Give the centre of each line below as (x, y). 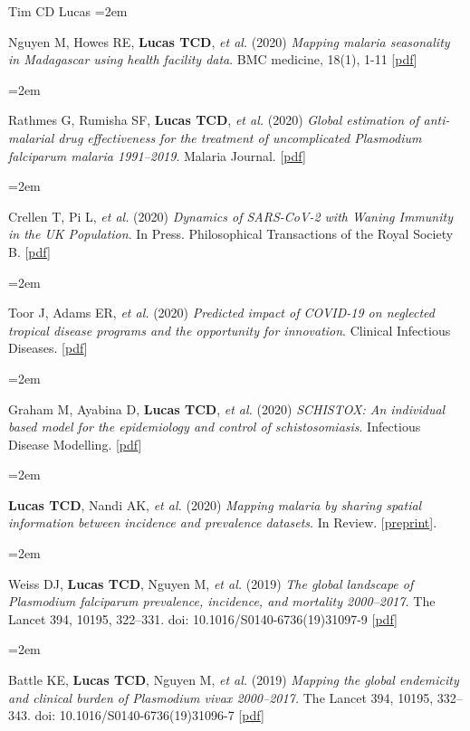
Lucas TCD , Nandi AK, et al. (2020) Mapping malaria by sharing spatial (215, 504)
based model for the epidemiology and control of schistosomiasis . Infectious (215, 427)
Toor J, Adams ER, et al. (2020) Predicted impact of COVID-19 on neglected (221, 313)
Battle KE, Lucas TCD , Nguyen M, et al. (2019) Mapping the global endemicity (234, 680)
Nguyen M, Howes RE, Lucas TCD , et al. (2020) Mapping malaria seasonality (229, 41)
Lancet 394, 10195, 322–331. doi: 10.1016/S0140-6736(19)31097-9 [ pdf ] (203, 618)
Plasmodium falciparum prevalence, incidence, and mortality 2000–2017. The (222, 601)
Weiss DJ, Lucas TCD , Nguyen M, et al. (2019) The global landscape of (211, 583)
